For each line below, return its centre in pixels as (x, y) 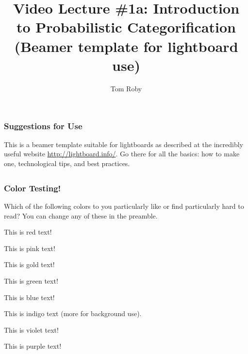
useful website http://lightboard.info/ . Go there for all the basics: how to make (122, 154)
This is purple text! (33, 346)
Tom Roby (126, 88)
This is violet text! (31, 329)
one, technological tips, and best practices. (67, 163)
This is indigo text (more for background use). (73, 313)
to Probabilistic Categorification (126, 27)
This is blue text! (29, 297)
